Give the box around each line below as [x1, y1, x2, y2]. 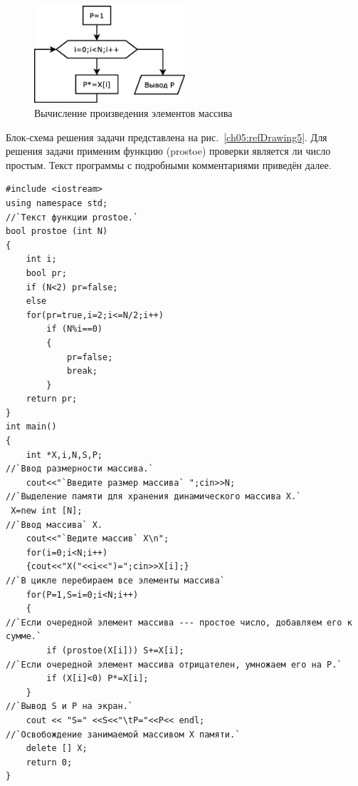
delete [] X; [26, 743, 88, 754]
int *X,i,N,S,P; [26, 449, 103, 460]
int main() [6, 422, 57, 432]
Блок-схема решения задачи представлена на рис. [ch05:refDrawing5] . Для [6, 129, 327, 144]
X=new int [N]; [11, 506, 83, 516]
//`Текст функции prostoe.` [6, 212, 139, 223]
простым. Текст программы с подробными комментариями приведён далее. [6, 157, 332, 172]
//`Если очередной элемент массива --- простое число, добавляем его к [6, 617, 352, 628]
